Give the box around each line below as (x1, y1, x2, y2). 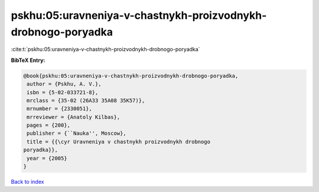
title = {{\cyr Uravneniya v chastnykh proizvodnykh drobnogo (27, 138, 211, 145)
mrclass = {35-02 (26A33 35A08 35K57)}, (27, 97, 145, 104)
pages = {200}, (27, 122, 71, 129)
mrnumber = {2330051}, (27, 105, 93, 112)
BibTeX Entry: (11, 57, 45, 64)
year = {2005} (27, 155, 67, 161)
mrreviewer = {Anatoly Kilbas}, (27, 114, 121, 120)
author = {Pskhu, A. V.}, (27, 81, 102, 88)
